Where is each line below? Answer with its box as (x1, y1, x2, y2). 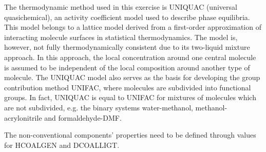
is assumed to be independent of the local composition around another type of (4, 62, 250, 72)
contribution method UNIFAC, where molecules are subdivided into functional (4, 82, 251, 92)
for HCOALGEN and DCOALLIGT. (4, 139, 120, 150)
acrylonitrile (4, 112, 42, 123)
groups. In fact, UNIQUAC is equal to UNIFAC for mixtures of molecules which (4, 92, 256, 103)
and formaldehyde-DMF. (44, 112, 122, 123)
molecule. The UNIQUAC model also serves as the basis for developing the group (4, 72, 260, 83)
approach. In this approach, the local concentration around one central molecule (4, 51, 256, 62)
